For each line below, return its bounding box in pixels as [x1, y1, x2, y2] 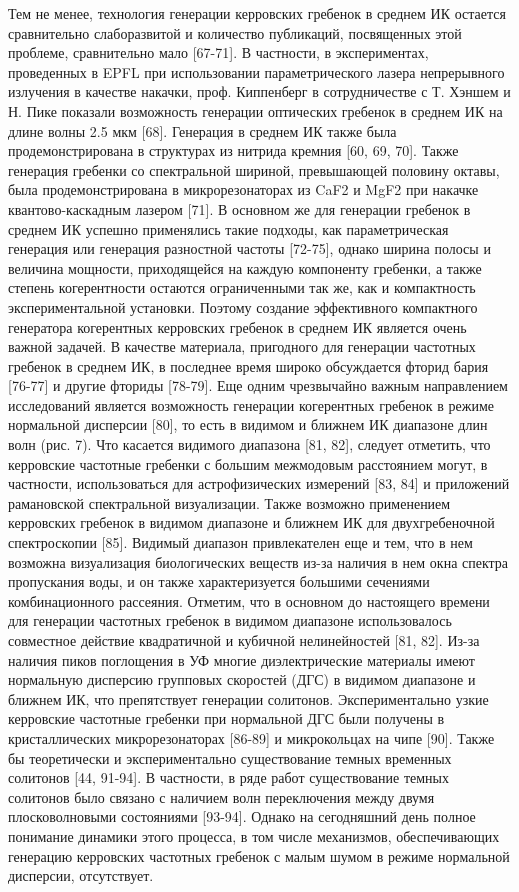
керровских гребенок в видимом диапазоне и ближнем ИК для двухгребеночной [8, 512, 495, 533]
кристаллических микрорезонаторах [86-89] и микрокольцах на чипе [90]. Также [8, 727, 495, 748]
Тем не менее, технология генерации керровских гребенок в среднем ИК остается [8, 3, 506, 23]
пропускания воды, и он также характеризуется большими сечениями [8, 571, 430, 592]
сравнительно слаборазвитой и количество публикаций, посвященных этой [8, 22, 462, 43]
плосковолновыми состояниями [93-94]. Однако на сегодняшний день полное [8, 806, 476, 827]
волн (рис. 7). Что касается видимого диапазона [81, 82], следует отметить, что [8, 434, 491, 455]
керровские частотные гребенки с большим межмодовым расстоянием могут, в [8, 453, 488, 474]
